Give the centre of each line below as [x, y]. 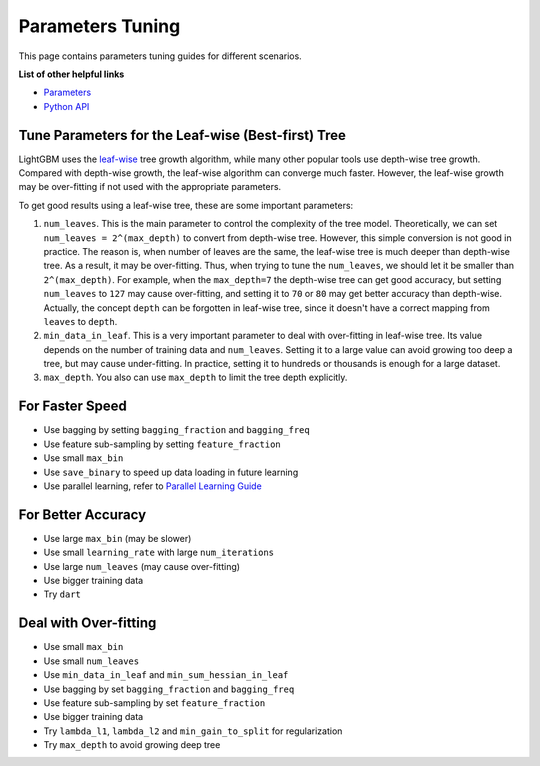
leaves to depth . [80, 321]
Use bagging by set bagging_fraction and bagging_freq [169, 689]
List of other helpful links [71, 74]
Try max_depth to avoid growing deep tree [132, 745]
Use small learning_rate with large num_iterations [159, 552]
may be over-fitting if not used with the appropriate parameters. [150, 187]
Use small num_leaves [91, 661]
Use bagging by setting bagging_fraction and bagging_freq [176, 430]
